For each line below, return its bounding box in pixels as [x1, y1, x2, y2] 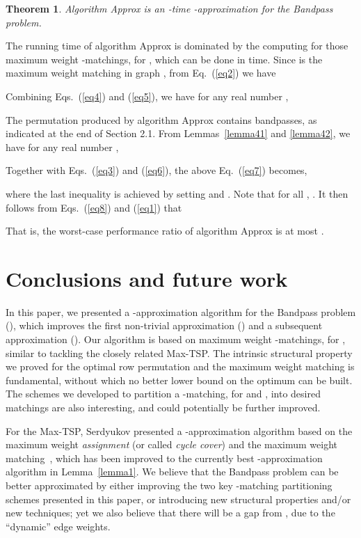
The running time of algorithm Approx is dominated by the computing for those [6, 38, 348, 53]
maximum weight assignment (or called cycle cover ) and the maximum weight [6, 437, 338, 452]
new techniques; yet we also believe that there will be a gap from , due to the [6, 505, 335, 520]
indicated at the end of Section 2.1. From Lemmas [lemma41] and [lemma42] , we [6, 126, 351, 141]
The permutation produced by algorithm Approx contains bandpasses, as [6, 112, 317, 127]
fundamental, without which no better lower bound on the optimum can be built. [6, 372, 353, 387]
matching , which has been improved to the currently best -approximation [6, 450, 323, 465]
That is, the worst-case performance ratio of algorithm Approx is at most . [6, 223, 324, 238]
